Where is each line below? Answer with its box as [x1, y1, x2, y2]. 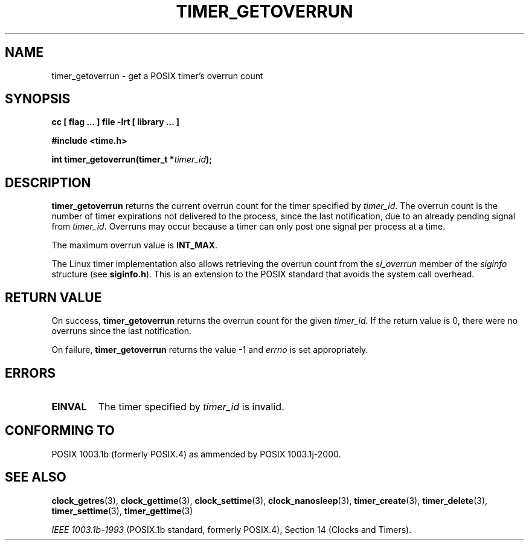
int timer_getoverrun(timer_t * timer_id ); [51, 154, 213, 165]
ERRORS [5, 365, 56, 381]
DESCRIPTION [5, 175, 91, 190]
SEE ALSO [5, 469, 66, 485]
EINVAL [51, 400, 87, 413]
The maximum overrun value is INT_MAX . [51, 240, 218, 251]
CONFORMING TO [5, 423, 115, 439]
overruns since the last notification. [51, 326, 192, 337]
